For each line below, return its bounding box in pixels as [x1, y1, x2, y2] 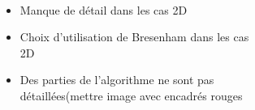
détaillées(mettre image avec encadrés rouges [19, 87, 243, 104]
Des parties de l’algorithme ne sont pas [19, 71, 214, 88]
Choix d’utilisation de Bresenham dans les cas [19, 28, 249, 45]
